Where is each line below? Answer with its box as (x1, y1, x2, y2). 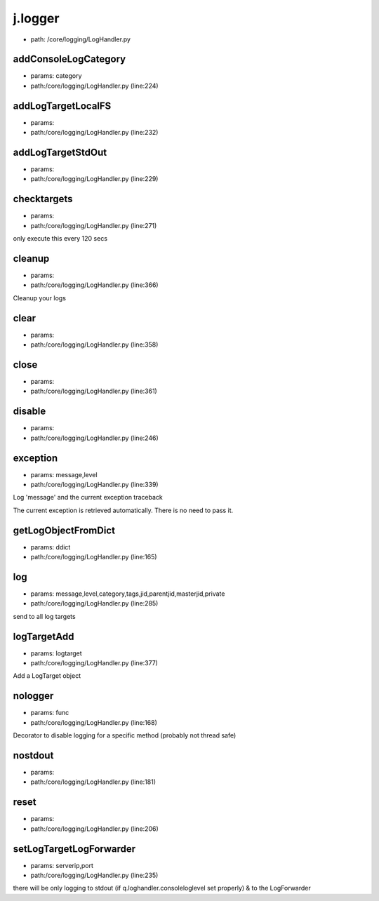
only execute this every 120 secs (13, 234, 108, 243)
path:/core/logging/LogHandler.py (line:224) (30, 81, 159, 90)
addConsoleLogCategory (13, 53, 126, 65)
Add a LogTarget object (13, 672, 81, 680)
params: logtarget (30, 649, 82, 658)
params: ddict (30, 542, 71, 551)
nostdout (13, 749, 54, 761)
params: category (30, 72, 82, 80)
